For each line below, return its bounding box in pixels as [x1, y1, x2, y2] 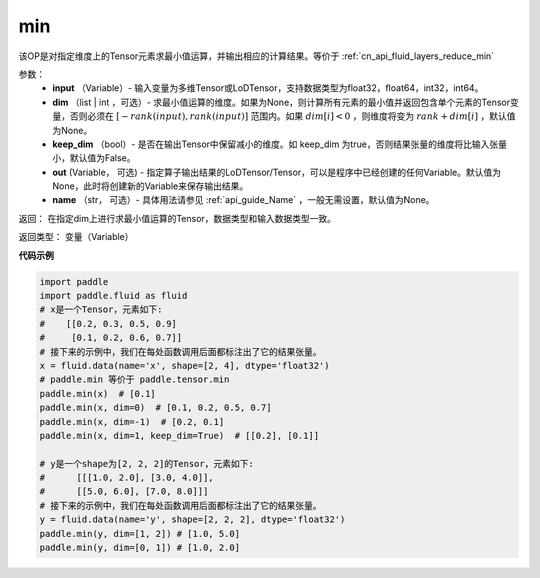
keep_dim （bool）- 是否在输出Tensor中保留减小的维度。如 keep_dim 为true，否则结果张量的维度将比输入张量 [52, 138, 507, 150]
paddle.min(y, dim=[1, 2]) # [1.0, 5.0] [39, 528, 240, 539]
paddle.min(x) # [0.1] [39, 388, 157, 399]
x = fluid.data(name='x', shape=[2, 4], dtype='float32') [39, 360, 330, 371]
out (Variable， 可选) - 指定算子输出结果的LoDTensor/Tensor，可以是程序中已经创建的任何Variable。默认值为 [52, 166, 502, 178]
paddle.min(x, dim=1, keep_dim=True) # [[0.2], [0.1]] [39, 430, 320, 441]
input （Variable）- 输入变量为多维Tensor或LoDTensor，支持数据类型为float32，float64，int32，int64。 [52, 82, 484, 94]
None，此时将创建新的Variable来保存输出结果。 [52, 180, 249, 192]
